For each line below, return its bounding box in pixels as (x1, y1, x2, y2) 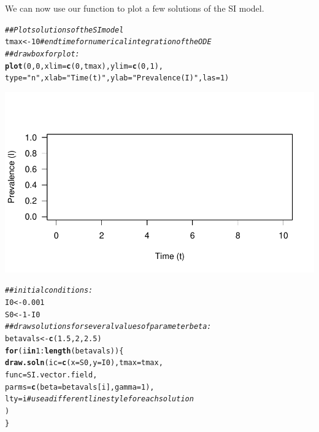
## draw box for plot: (5, 49, 80, 58)
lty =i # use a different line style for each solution (5, 395, 194, 404)
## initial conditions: (5, 286, 93, 295)
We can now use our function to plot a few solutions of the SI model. (5, 2, 264, 14)
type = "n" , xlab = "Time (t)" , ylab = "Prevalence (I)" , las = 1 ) (5, 74, 229, 83)
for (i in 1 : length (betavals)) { (5, 346, 124, 355)
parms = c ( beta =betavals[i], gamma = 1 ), (5, 382, 155, 391)
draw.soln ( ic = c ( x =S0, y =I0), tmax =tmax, (5, 358, 163, 368)
